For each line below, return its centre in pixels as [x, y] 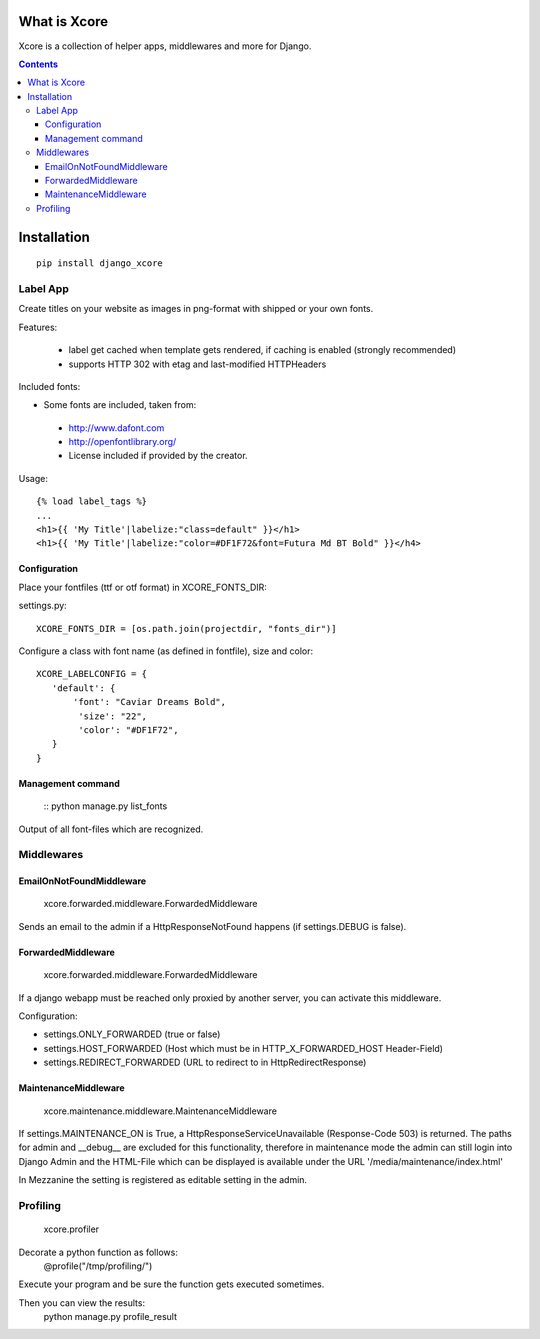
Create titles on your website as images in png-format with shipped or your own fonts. [196, 309]
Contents [38, 64]
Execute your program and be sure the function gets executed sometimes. [171, 1284]
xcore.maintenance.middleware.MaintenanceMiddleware [160, 1111]
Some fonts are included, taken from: [120, 405]
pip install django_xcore [100, 263]
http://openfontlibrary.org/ [122, 442]
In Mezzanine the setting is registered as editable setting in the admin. [163, 1180]
